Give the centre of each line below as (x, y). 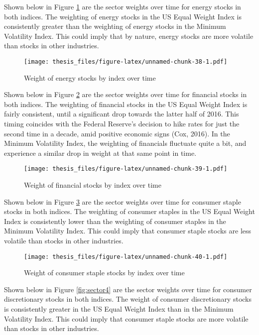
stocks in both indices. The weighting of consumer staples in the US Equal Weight (129, 211)
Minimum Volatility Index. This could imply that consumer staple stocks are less (128, 231)
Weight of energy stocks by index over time (90, 77)
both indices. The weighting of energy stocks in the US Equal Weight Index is (123, 16)
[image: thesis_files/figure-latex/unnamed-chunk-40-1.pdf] (126, 257)
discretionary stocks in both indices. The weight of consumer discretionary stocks (128, 299)
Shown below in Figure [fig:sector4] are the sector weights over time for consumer (128, 289)
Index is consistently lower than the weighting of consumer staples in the (115, 221)
